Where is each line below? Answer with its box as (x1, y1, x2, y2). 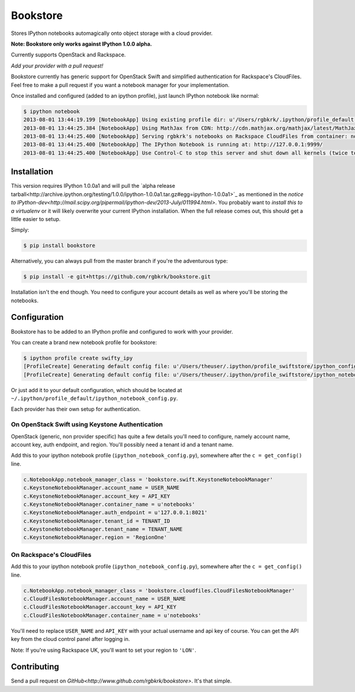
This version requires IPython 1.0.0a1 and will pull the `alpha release (11, 182, 176, 190)
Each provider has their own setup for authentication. (11, 406, 141, 413)
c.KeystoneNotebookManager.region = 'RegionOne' (23, 534, 167, 541)
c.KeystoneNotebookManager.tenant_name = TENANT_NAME (23, 526, 183, 533)
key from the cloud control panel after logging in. (11, 636, 130, 643)
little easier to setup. (11, 215, 61, 222)
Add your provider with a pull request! (11, 62, 104, 69)
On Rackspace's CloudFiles (11, 550, 92, 559)
